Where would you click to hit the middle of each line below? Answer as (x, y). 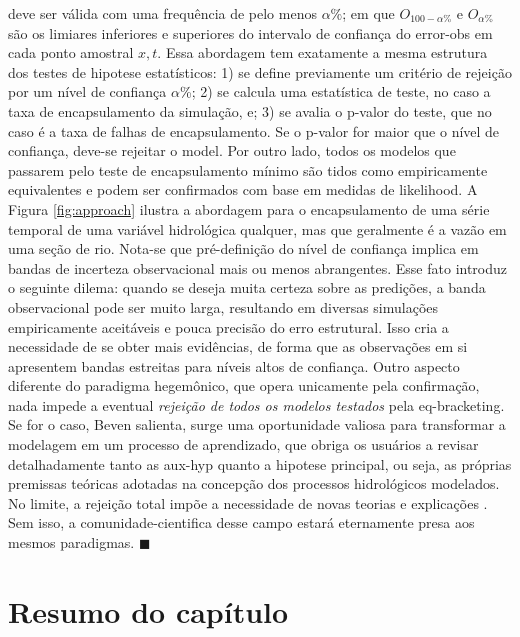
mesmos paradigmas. (71, 542)
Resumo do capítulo (148, 610)
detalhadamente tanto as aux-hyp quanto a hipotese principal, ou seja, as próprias (260, 463)
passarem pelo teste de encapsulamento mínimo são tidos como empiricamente (248, 169)
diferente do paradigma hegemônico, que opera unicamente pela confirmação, (244, 385)
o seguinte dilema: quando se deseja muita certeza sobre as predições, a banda (247, 287)
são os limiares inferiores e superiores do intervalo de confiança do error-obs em (250, 32)
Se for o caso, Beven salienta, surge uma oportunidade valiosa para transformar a (257, 424)
